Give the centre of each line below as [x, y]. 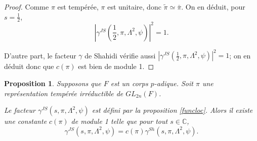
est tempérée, [78, 7]
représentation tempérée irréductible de [64, 93]
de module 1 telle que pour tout [119, 121]
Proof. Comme [27, 7]
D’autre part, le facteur [40, 55]
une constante [26, 121]
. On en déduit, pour [213, 7]
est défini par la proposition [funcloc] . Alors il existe [172, 110]
